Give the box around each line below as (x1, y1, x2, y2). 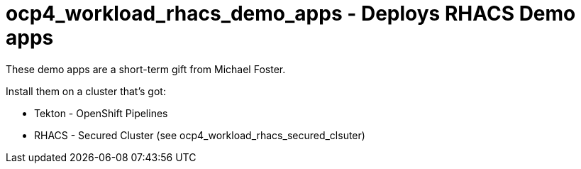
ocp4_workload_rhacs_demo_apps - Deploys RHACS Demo (6, 1, 576, 26)
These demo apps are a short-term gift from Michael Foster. (6, 62, 286, 75)
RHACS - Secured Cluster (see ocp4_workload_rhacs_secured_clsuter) (34, 129, 365, 141)
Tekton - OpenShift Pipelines (34, 107, 168, 119)
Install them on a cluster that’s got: (6, 84, 166, 97)
